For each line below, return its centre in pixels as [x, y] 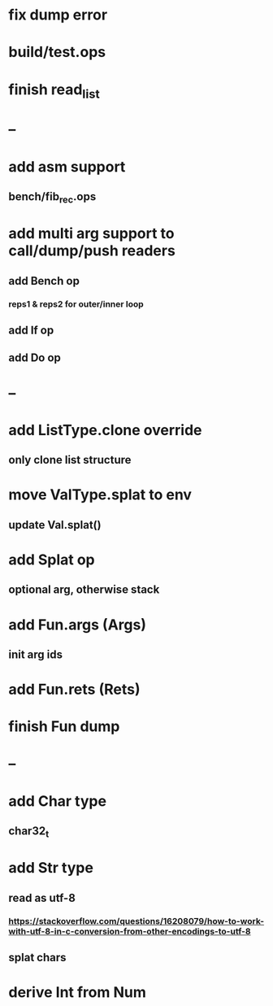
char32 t [29, 832]
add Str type [51, 868]
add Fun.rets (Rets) [74, 690]
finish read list [54, 91]
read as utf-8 [42, 897]
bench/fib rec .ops [52, 198]
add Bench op [44, 281]
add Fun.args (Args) [77, 625]
